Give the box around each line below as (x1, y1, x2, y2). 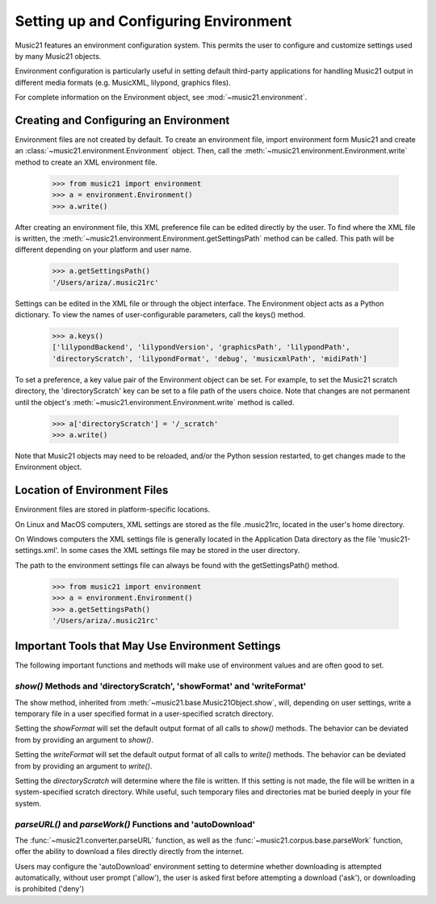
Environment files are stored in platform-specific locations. (15, 504, 210, 514)
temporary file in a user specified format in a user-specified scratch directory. (15, 709, 274, 718)
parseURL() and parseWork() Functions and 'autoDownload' (15, 818, 256, 830)
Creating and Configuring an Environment (15, 113, 230, 127)
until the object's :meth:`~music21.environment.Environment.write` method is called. (15, 397, 295, 407)
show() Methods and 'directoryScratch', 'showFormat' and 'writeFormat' (15, 680, 307, 692)
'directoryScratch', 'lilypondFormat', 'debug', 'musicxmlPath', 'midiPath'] (52, 354, 367, 363)
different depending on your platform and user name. (15, 245, 192, 254)
